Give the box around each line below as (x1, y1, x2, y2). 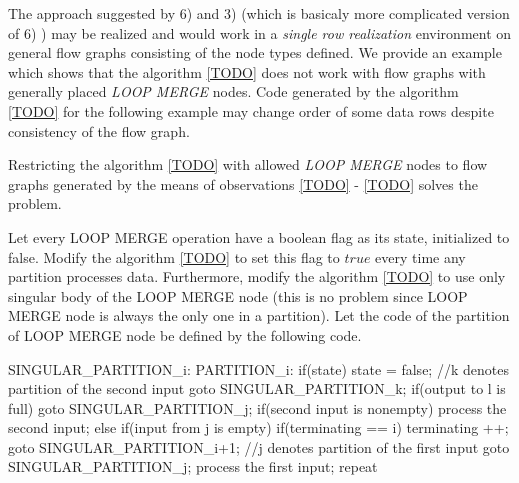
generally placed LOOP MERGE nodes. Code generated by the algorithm (8, 81, 459, 102)
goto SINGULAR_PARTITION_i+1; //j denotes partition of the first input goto (8, 436, 510, 457)
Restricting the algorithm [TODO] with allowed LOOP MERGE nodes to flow (8, 154, 488, 175)
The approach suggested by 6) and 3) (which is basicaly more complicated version (8, 3, 510, 23)
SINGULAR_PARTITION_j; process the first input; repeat (8, 456, 378, 477)
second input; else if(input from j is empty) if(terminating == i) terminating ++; (8, 417, 509, 438)
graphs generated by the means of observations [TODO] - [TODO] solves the (8, 173, 478, 194)
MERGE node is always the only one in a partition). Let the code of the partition (8, 305, 510, 326)
